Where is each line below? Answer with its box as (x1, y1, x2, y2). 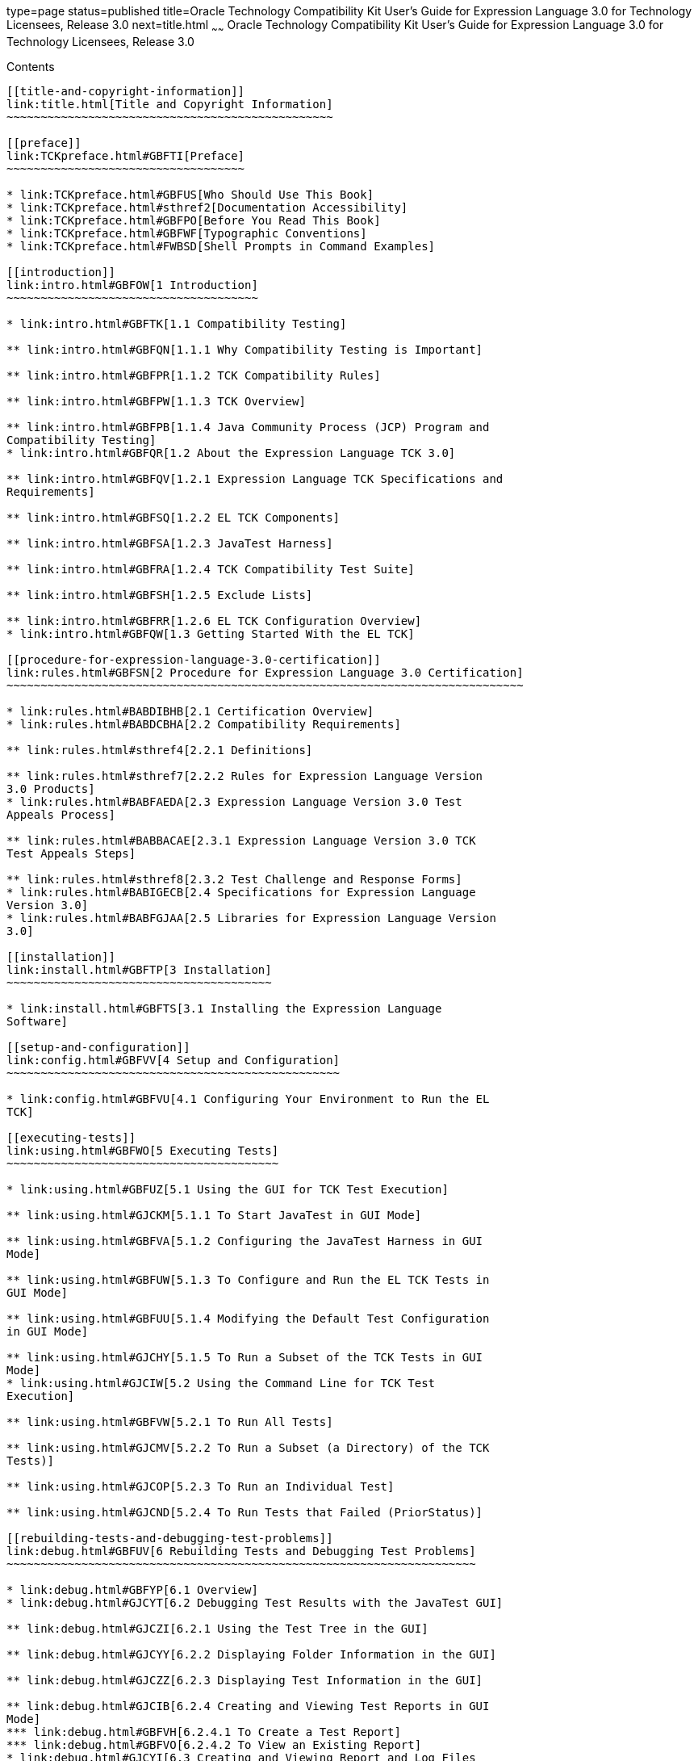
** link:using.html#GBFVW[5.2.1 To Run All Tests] (6, 1415, 333, 1428)
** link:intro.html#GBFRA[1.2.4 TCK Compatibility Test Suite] (6, 562, 415, 576)
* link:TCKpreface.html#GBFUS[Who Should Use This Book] (6, 187, 374, 201)
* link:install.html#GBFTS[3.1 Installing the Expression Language (6, 1001, 442, 1015)
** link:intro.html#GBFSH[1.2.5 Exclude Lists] (6, 588, 313, 602)
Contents (6, 59, 55, 73)
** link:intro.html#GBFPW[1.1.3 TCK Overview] (6, 394, 306, 408)
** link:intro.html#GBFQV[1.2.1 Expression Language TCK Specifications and (6, 472, 504, 485)
